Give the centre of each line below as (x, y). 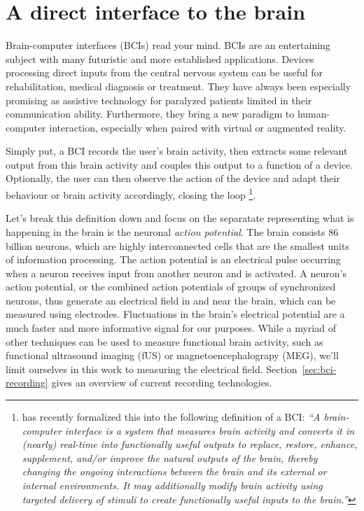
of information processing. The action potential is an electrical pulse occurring (173, 259)
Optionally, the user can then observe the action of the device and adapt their (173, 178)
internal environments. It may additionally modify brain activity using (172, 485)
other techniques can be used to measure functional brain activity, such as (164, 341)
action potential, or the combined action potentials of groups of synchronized (171, 287)
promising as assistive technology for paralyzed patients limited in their (159, 100)
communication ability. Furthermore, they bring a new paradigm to (150, 114)
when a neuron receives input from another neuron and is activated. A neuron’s (176, 273)
